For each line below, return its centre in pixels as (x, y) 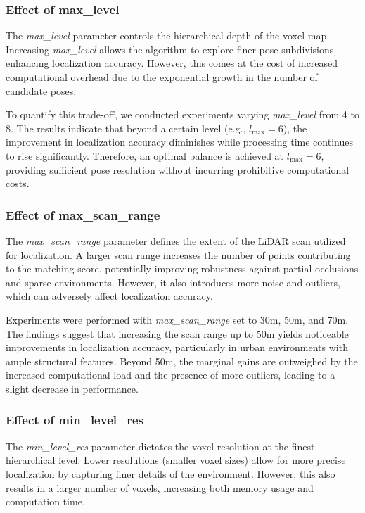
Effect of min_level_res (75, 420)
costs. (18, 183)
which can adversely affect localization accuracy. (109, 296)
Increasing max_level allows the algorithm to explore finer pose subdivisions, (171, 49)
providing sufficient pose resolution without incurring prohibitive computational (178, 169)
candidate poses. (41, 90)
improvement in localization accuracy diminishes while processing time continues (179, 142)
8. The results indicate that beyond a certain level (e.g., (126, 128)
